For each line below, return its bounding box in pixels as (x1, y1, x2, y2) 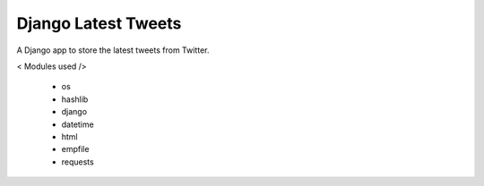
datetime (61, 119, 94, 130)
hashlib (61, 94, 89, 105)
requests (61, 156, 94, 167)
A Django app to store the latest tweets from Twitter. (16, 45, 210, 55)
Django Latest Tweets (16, 13, 182, 33)
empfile (61, 144, 90, 155)
